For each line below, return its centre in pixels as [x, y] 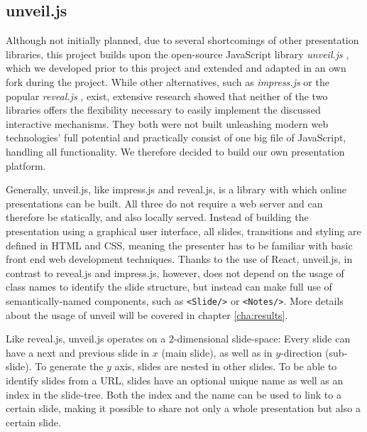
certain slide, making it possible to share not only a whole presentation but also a [183, 408]
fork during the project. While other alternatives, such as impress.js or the [168, 81]
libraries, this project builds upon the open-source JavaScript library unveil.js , [177, 54]
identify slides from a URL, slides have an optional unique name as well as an [175, 380]
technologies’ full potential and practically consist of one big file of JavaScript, [176, 137]
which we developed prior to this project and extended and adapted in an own [176, 68]
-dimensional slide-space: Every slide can [262, 339]
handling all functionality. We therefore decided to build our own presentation [175, 151]
